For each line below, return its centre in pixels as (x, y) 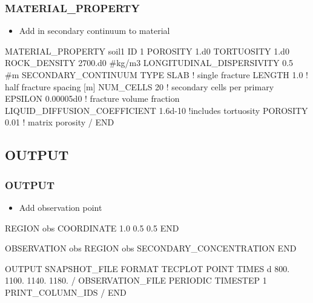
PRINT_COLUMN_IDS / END (66, 292)
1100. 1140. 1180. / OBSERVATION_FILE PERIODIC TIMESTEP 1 (136, 280)
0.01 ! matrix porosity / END (60, 122)
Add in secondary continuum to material (94, 31)
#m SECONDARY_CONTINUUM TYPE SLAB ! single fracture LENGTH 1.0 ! (156, 75)
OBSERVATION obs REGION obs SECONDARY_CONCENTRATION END (151, 248)
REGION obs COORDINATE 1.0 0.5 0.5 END (92, 228)
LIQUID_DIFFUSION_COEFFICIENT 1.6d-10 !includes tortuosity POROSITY (156, 110)
